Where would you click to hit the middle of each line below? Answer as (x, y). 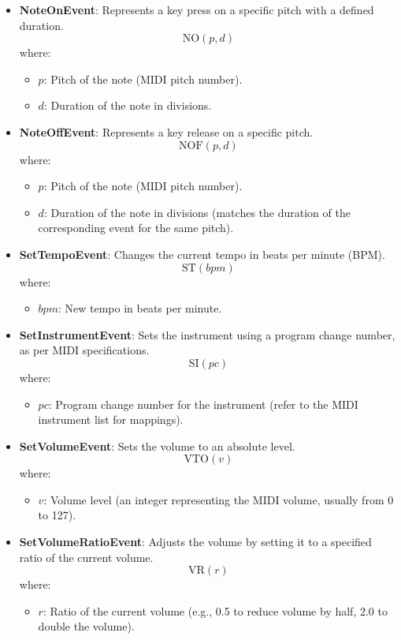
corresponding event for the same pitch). (136, 228)
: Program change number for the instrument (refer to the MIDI (203, 404)
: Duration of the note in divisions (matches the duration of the (197, 212)
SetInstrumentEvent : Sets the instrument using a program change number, (207, 334)
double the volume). (86, 626)
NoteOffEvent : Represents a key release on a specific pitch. (166, 131)
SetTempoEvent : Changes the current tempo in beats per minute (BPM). (202, 254)
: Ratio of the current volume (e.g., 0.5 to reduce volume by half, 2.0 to (215, 610)
